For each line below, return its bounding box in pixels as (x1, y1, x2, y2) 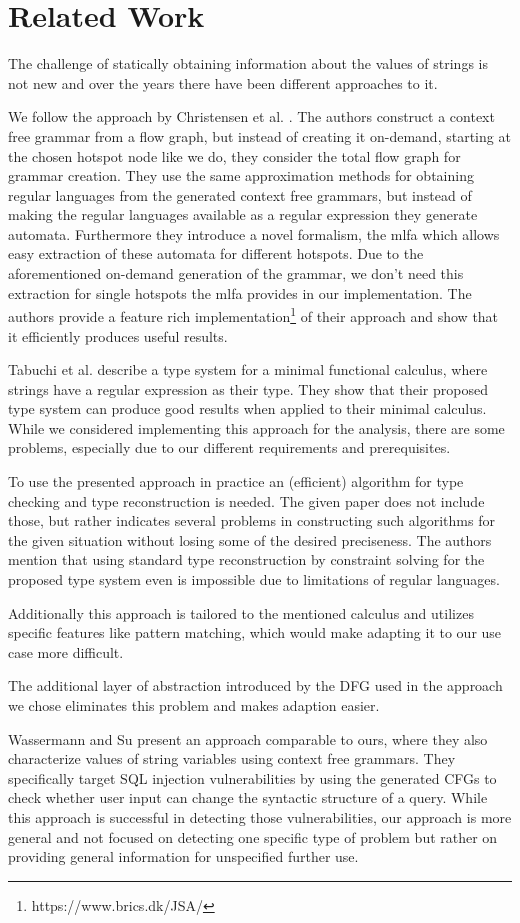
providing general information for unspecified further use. (8, 846, 359, 867)
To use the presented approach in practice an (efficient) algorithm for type (8, 471, 464, 492)
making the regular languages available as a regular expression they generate (8, 204, 478, 225)
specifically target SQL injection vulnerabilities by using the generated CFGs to (8, 767, 497, 788)
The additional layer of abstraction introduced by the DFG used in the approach (8, 675, 503, 696)
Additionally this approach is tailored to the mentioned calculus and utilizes (8, 602, 474, 623)
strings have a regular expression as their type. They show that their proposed (8, 378, 488, 399)
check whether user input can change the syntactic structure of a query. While (8, 787, 488, 808)
